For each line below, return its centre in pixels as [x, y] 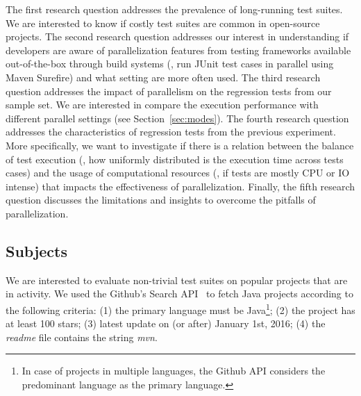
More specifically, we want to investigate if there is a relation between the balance [180, 145]
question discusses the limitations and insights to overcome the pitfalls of [161, 200]
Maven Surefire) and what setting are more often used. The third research [163, 77]
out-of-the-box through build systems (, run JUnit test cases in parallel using [170, 64]
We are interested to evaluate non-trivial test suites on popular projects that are [177, 280]
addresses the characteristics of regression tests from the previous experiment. [171, 132]
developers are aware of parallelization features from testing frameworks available [178, 50]
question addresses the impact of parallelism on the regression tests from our [169, 91]
